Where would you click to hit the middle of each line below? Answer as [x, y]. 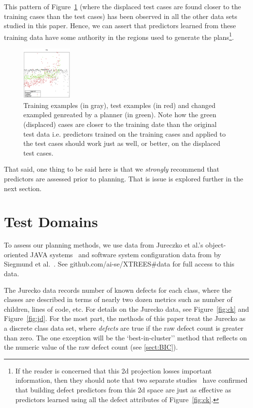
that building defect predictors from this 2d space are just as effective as [123, 389]
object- [216, 245]
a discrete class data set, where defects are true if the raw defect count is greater [124, 328]
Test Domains [51, 222]
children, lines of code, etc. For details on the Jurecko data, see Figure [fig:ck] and [126, 309]
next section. [23, 188]
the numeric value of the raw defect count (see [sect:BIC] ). [91, 347]
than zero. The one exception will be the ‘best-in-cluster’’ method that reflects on [126, 337]
